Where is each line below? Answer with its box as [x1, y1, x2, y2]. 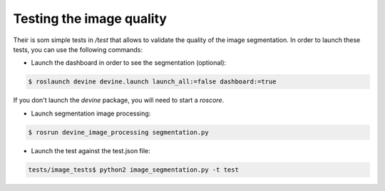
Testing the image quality [13, 11, 168, 26]
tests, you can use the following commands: [13, 45, 143, 53]
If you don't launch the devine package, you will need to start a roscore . [13, 96, 225, 105]
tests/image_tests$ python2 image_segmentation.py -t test [28, 165, 239, 174]
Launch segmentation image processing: [31, 109, 151, 118]
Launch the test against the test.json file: [31, 146, 150, 155]
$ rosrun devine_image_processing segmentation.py [28, 128, 210, 136]
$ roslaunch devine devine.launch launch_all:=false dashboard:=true [28, 78, 277, 86]
